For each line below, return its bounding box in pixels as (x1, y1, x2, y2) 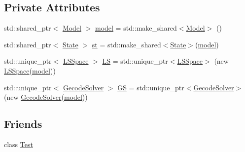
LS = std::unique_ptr (102, 56, 168, 66)
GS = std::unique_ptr (117, 82, 184, 92)
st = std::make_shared (92, 39, 161, 49)
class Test (4, 139, 33, 149)
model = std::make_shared (95, 23, 177, 33)
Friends (4, 116, 42, 131)
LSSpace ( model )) (4, 65, 56, 76)
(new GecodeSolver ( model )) (4, 92, 88, 102)
